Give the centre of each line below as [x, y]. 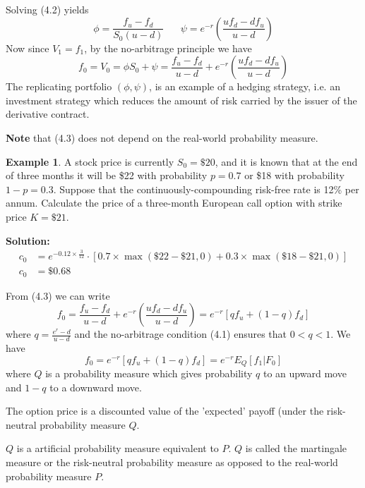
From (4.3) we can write [58, 295]
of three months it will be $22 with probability [107, 175]
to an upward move [305, 373]
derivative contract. [48, 114]
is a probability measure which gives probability [149, 373]
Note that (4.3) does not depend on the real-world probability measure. [162, 137]
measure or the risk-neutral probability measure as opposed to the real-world [172, 462]
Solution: [28, 240]
